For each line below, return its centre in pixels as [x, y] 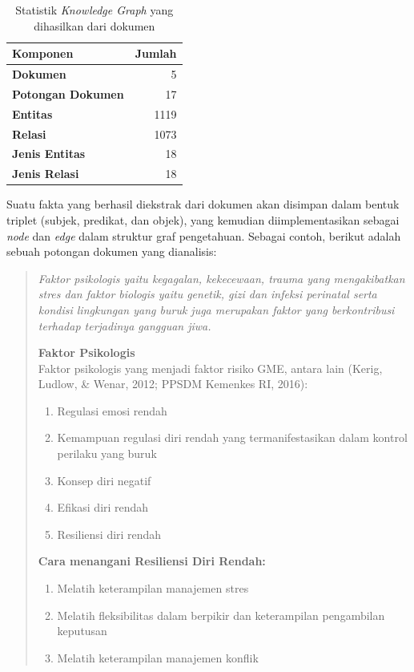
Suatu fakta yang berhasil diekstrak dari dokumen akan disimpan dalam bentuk [203, 204]
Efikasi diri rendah [103, 507]
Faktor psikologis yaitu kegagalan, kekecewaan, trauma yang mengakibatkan [221, 278]
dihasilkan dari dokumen [94, 25]
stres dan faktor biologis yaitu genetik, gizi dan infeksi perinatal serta [207, 294]
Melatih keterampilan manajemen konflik [158, 657]
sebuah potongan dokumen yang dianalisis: [112, 251]
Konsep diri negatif [104, 480]
